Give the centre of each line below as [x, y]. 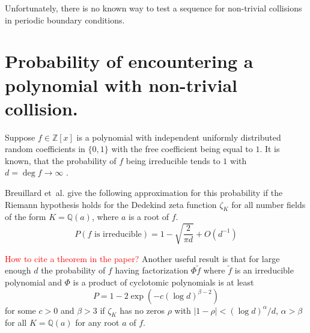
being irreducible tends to [173, 160]
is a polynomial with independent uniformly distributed [179, 137]
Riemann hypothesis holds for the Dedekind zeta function [111, 204]
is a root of [149, 217]
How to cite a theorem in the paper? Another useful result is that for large [142, 258]
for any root [97, 322]
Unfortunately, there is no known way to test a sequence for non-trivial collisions [153, 8]
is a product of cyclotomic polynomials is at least [163, 282]
